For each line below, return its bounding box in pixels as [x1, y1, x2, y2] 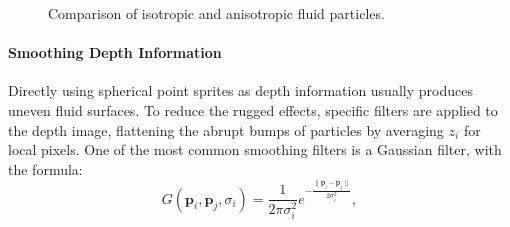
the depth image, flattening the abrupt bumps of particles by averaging [8, 119, 444, 140]
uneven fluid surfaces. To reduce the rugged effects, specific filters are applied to [8, 99, 498, 120]
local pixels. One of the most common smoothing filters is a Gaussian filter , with [8, 139, 502, 160]
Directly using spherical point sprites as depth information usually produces [8, 80, 473, 101]
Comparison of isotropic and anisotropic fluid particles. [48, 3, 385, 23]
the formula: [8, 158, 83, 179]
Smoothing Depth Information [8, 42, 222, 63]
